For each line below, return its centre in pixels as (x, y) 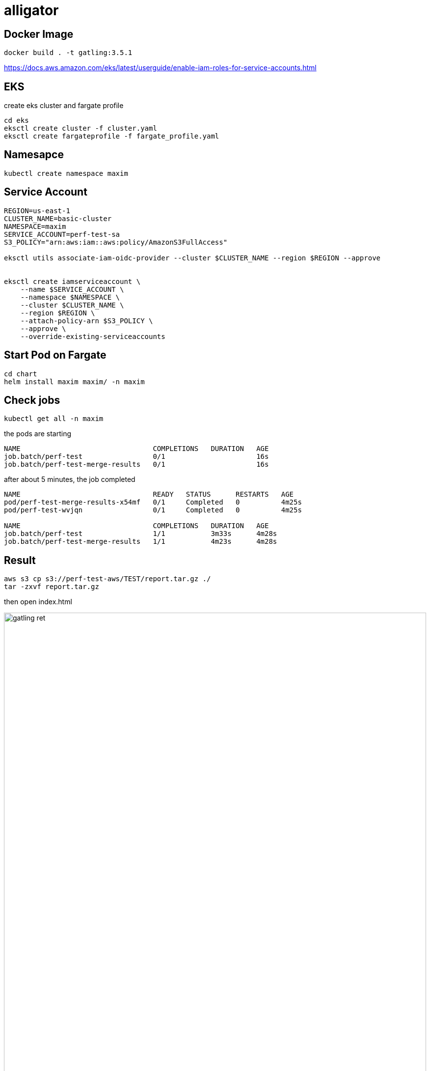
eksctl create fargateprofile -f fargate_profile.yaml (112, 136)
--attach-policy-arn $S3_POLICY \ (87, 321)
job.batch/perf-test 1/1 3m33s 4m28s (141, 534)
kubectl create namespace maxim (66, 173)
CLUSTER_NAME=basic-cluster (58, 218)
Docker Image (39, 34)
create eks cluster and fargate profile (64, 106)
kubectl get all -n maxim (54, 419)
